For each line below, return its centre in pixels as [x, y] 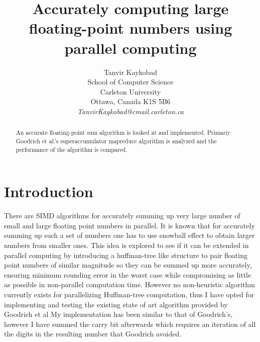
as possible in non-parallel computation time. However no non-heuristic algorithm [129, 284]
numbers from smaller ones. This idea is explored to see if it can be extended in [126, 245]
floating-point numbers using [131, 28]
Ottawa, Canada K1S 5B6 [131, 101]
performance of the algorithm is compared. [72, 149]
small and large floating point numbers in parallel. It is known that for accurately [129, 225]
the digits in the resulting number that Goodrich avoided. [93, 334]
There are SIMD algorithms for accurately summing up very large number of [122, 216]
